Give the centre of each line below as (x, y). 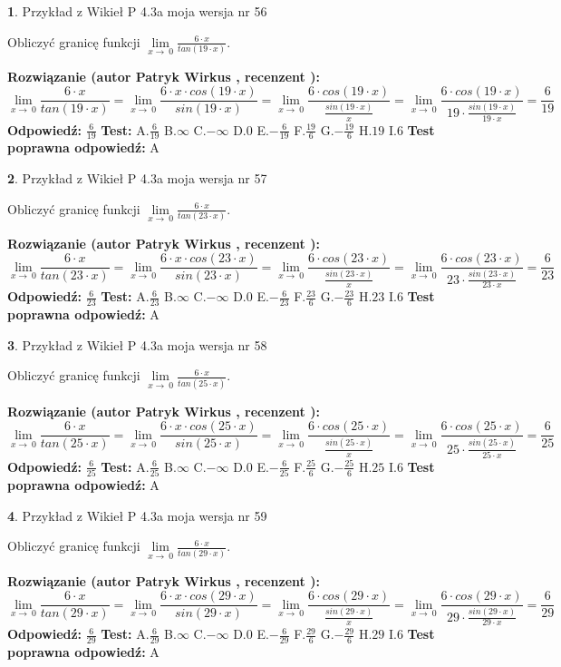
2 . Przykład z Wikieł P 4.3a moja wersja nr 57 (137, 177)
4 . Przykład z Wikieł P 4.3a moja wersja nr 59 (137, 515)
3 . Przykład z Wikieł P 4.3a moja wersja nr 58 (137, 344)
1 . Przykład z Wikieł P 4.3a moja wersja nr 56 (137, 11)
